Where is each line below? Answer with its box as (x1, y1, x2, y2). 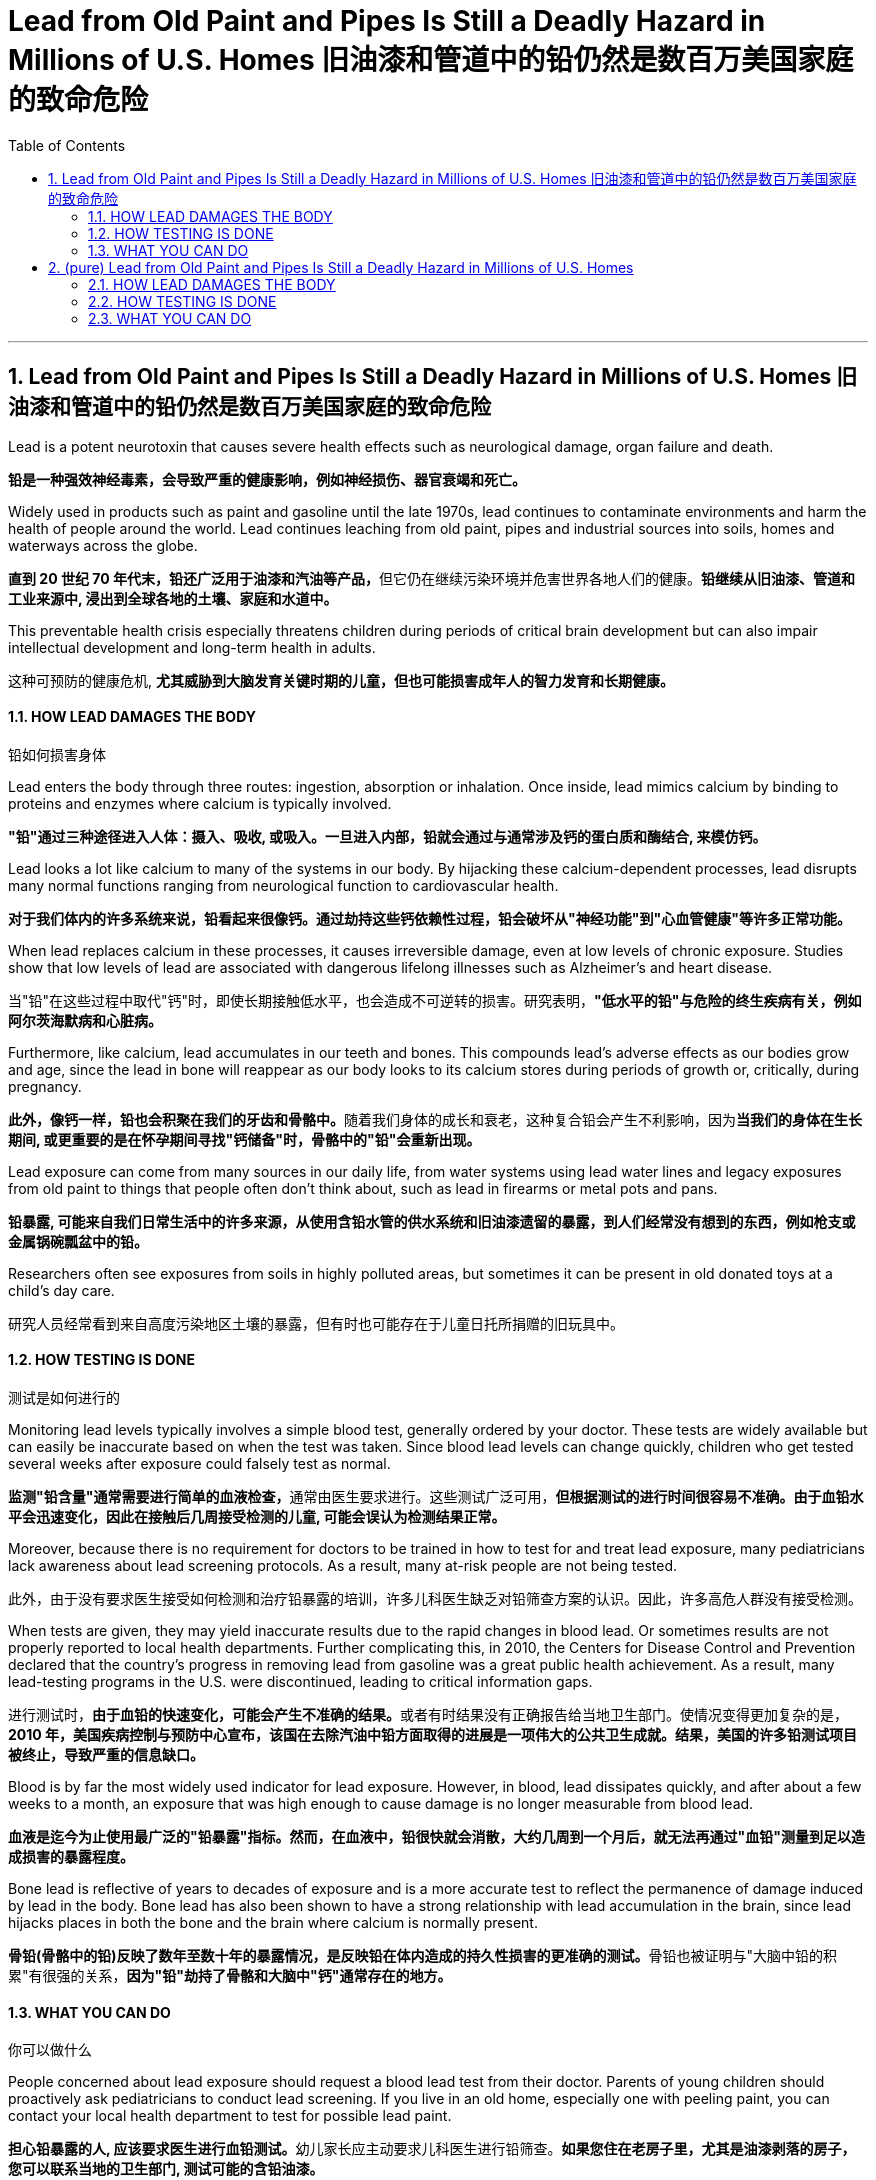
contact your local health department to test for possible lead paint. (8, 2107, 452, 2125)
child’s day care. (8, 1281, 115, 1299)
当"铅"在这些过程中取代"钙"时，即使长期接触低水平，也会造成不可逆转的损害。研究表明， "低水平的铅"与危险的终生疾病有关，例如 (8, 991, 862, 1009)
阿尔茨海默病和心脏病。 (8, 1011, 162, 1029)
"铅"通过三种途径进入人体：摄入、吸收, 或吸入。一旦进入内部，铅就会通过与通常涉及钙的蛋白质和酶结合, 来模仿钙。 (8, 827, 767, 845)
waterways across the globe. (8, 536, 198, 554)
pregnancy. (8, 1077, 82, 1095)
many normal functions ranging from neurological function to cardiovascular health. (8, 876, 559, 894)
